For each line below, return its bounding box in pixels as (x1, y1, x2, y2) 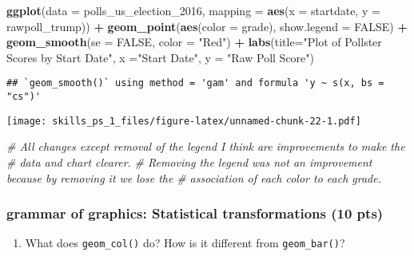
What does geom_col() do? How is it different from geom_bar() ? (25, 234, 345, 251)
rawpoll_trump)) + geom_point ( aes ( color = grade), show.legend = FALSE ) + (6, 18, 408, 34)
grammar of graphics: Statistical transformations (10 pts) (6, 203, 384, 223)
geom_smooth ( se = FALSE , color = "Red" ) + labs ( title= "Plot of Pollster (6, 33, 382, 50)
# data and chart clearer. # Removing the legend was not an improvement (6, 153, 372, 170)
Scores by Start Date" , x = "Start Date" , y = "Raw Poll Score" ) (6, 49, 315, 65)
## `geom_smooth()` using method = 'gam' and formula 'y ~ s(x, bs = (6, 77, 384, 89)
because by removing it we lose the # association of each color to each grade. (6, 169, 381, 186)
